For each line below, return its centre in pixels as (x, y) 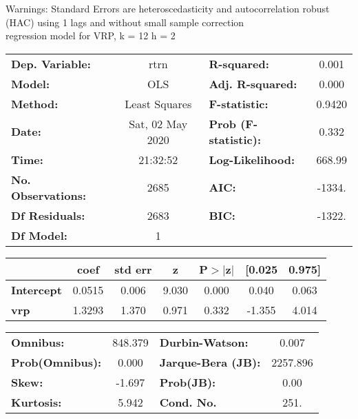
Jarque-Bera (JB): (210, 362)
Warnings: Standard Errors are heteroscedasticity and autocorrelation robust (168, 8)
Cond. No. (188, 402)
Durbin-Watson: (204, 342)
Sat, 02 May (158, 123)
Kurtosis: (36, 402)
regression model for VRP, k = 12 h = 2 (91, 35)
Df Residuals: (48, 215)
